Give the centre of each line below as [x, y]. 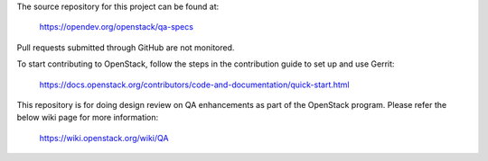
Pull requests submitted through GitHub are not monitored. [126, 47]
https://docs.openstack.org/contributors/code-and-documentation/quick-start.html [194, 85]
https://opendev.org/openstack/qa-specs [117, 27]
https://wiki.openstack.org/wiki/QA [104, 138]
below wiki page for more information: [88, 118]
